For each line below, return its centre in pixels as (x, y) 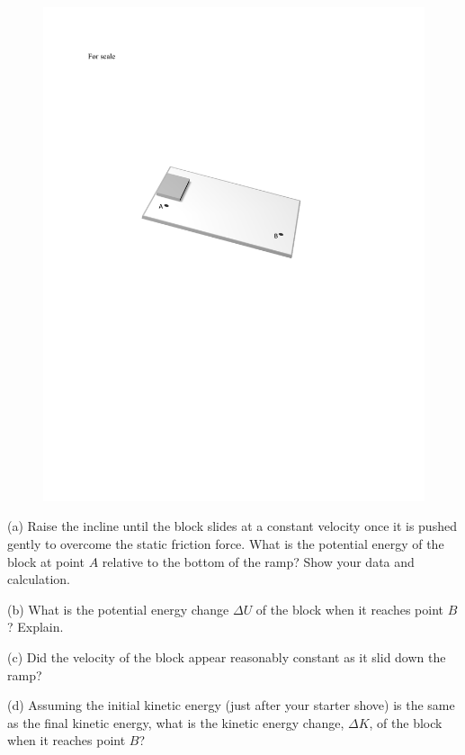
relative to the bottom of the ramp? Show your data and (258, 561)
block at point (46, 561)
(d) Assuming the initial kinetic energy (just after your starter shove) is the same (231, 705)
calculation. (39, 579)
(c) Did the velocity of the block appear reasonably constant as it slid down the (227, 657)
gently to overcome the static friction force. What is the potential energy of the (226, 544)
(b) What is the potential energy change (118, 609)
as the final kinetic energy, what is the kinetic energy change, (176, 722)
